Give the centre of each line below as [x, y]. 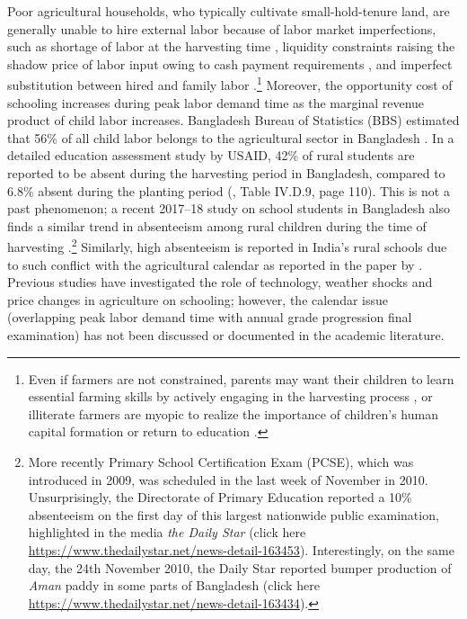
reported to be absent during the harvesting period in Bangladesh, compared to [226, 173]
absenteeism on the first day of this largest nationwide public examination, [233, 514]
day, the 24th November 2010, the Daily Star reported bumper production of [240, 567]
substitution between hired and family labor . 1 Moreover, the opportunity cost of [230, 84]
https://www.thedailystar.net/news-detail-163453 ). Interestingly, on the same [241, 549]
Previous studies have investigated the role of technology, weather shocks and [220, 282]
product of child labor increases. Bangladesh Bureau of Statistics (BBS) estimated [233, 120]
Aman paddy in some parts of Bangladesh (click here [174, 585]
